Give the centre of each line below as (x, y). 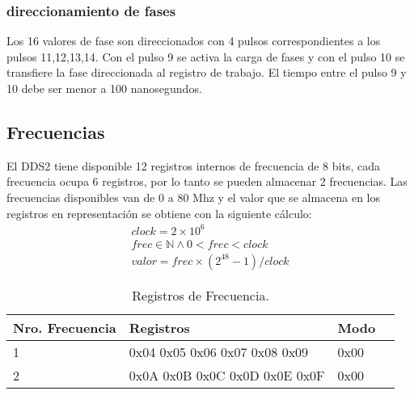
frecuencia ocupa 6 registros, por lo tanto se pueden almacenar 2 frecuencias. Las (207, 181)
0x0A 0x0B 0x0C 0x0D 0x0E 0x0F (227, 375)
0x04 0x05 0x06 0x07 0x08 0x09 (219, 351)
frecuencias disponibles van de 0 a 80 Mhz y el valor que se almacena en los (194, 197)
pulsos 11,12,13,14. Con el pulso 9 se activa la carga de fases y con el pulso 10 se (206, 56)
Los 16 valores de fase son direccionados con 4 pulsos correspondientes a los (194, 41)
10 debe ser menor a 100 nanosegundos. (104, 88)
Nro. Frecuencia (65, 327)
